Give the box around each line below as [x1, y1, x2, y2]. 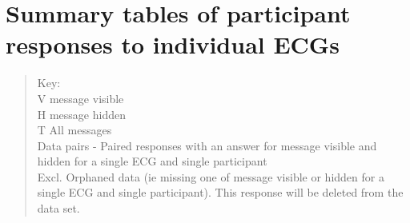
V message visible [37, 90, 124, 106]
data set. [37, 200, 80, 217]
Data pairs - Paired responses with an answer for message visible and [37, 137, 377, 153]
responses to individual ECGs [6, 28, 340, 61]
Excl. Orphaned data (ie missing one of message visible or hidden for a [37, 168, 384, 185]
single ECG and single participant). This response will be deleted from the [37, 184, 404, 201]
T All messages [37, 121, 112, 138]
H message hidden [37, 106, 126, 122]
